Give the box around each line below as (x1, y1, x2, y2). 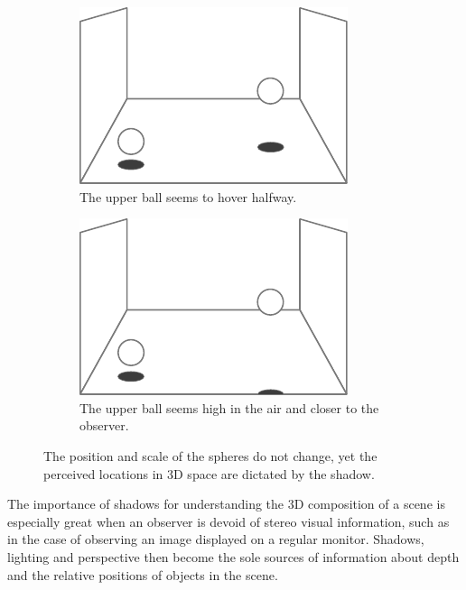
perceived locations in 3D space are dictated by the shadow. (43, 464, 375, 483)
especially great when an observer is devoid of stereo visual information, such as (7, 512, 450, 530)
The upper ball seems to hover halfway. (79, 187, 297, 206)
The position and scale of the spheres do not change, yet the (43, 446, 377, 465)
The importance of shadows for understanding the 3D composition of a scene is (7, 494, 445, 513)
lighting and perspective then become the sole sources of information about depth (7, 547, 460, 566)
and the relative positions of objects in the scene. (7, 565, 278, 584)
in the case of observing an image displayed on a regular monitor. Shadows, (7, 530, 424, 549)
